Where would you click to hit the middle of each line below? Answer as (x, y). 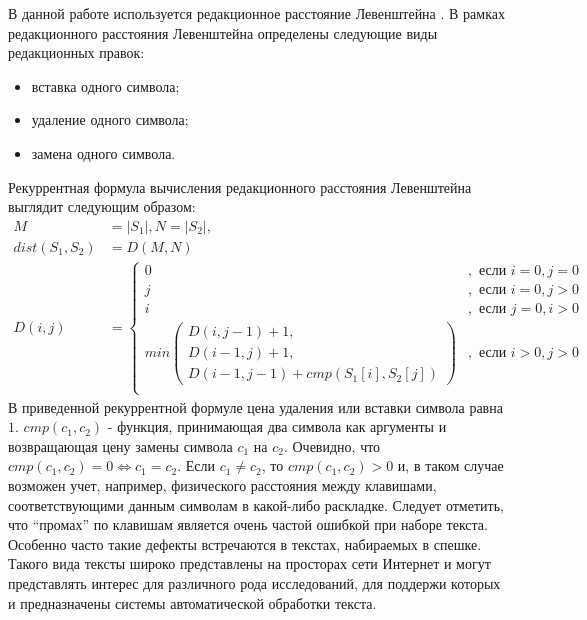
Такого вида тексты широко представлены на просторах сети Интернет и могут (249, 563)
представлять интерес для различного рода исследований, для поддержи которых (254, 583)
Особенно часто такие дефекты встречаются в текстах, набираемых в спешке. (245, 543)
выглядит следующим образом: (102, 206)
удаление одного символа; (110, 119)
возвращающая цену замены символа (120, 445)
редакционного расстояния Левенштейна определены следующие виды (223, 32)
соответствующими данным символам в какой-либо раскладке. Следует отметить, (256, 504)
